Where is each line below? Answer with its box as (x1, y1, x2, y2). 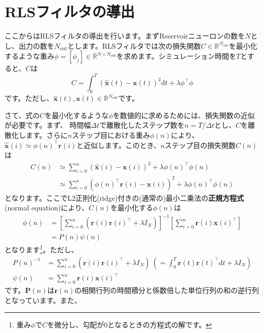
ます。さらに (25, 129, 68, 140)
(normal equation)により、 (5, 202, 89, 213)
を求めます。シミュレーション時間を (117, 51, 237, 61)
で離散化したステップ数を (99, 120, 185, 130)
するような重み (5, 51, 54, 61)
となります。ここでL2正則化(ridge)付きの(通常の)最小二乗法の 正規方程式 (5, 192, 244, 203)
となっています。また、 (5, 294, 82, 305)
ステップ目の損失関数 (165, 139, 236, 150)
